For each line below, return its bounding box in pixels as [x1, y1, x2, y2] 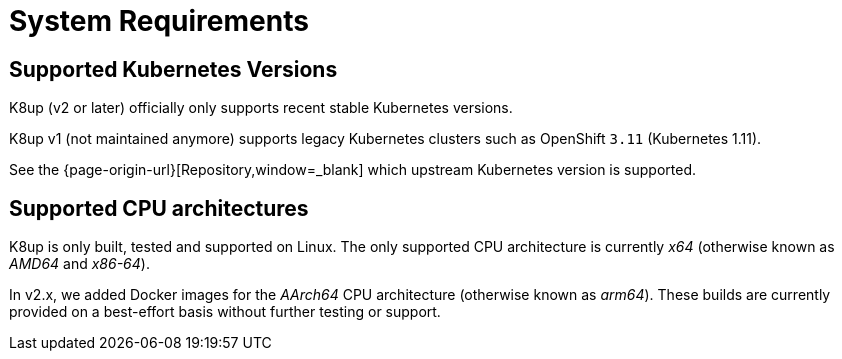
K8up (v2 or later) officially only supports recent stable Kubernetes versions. [9, 99, 513, 117]
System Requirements [9, 4, 309, 38]
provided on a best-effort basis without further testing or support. [9, 303, 441, 321]
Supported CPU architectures [9, 195, 309, 221]
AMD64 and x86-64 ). [9, 255, 150, 273]
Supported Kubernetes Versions [9, 56, 338, 82]
